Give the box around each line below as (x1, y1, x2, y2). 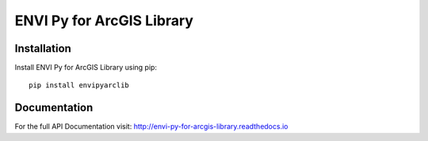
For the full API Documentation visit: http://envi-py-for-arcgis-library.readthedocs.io (14, 122, 289, 132)
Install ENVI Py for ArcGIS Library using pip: (14, 63, 158, 72)
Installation (14, 42, 71, 55)
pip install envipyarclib (29, 81, 130, 90)
